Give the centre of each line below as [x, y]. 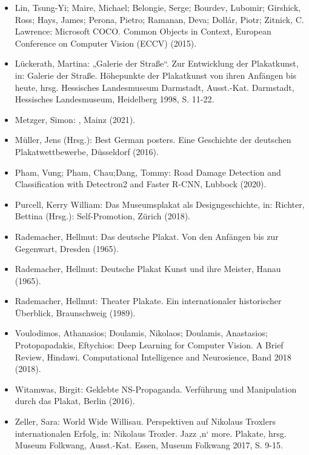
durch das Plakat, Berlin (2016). [75, 401]
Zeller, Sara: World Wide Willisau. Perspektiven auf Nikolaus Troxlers [145, 421]
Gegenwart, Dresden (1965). [67, 248]
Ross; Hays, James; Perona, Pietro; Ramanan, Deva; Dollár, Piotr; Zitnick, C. [159, 19]
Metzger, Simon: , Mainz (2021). [75, 119]
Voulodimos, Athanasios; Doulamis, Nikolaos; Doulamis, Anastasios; [141, 333]
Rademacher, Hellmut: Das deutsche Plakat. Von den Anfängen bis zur [147, 236]
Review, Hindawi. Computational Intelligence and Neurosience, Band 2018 [153, 357]
